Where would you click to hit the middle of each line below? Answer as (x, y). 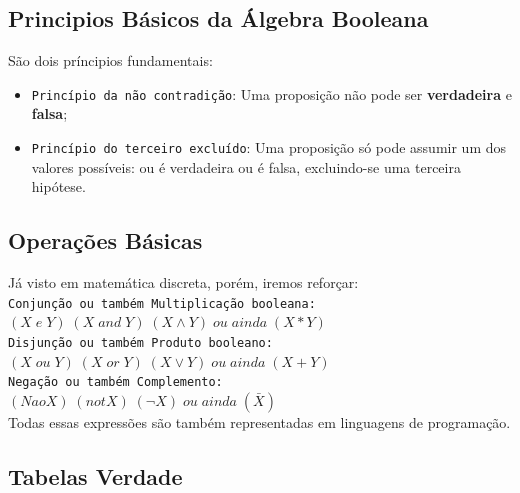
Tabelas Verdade (95, 475)
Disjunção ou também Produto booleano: (140, 342)
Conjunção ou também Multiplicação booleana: (162, 303)
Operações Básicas (105, 240)
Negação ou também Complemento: (115, 382)
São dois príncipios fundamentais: (110, 60)
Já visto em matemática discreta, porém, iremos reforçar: (183, 282)
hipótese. (58, 186)
